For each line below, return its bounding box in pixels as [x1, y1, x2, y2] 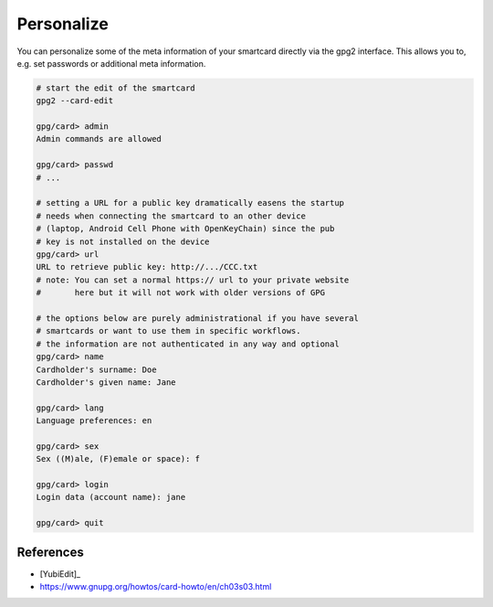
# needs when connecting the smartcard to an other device [36, 210, 306, 221]
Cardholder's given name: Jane [36, 377, 177, 388]
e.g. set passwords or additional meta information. [16, 58, 206, 69]
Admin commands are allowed [36, 133, 162, 144]
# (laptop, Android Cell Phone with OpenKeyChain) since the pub [36, 224, 335, 234]
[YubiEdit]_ [39, 568, 81, 580]
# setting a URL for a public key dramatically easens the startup [36, 197, 345, 208]
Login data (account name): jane [36, 492, 186, 503]
